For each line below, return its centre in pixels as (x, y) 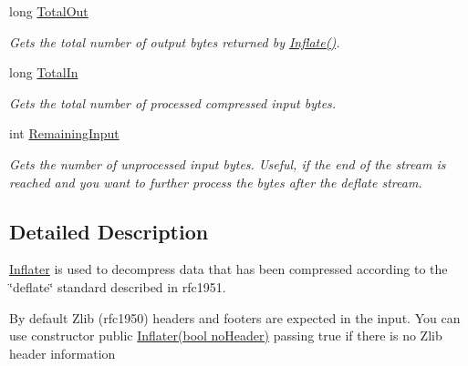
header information (62, 353)
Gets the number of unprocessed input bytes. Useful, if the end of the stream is (228, 163)
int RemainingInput (64, 133)
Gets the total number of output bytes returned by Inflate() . (175, 41)
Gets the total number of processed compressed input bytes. (173, 102)
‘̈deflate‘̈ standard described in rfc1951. (118, 286)
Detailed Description (109, 231)
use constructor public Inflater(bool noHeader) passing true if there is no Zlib (226, 335)
